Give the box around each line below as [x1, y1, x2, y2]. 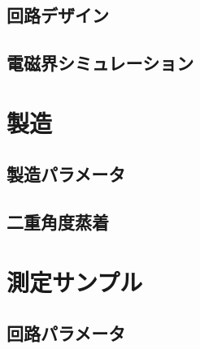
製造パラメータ [7, 162, 126, 187]
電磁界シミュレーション [7, 50, 194, 75]
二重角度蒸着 [7, 209, 109, 235]
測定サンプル [7, 265, 143, 298]
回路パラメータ [7, 321, 126, 346]
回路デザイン [7, 2, 109, 28]
